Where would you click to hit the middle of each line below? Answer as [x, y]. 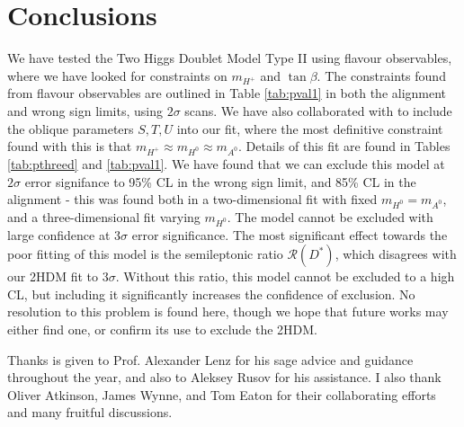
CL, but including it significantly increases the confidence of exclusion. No [211, 294]
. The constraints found [381, 75]
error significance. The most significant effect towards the [290, 234]
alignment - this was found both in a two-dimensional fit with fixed [192, 199]
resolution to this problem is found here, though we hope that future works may [228, 311]
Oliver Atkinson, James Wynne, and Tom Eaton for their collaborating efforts [222, 394]
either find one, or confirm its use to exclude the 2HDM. [163, 329]
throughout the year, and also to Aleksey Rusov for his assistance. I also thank [224, 377]
